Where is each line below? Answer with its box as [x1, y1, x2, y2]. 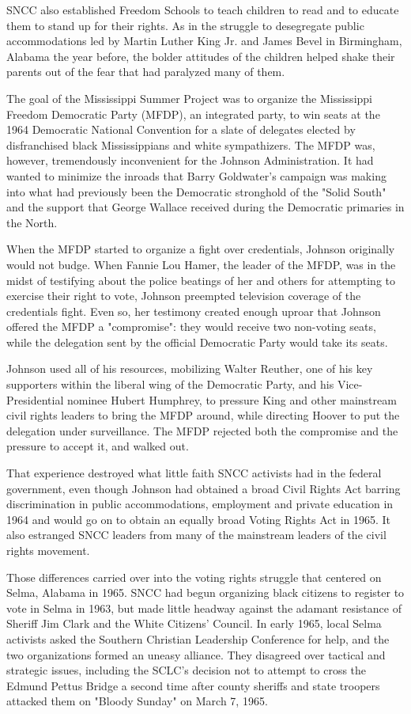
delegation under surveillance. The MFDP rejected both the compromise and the [6, 422, 398, 439]
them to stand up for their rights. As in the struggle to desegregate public [6, 17, 364, 33]
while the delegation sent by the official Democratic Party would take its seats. [6, 333, 388, 350]
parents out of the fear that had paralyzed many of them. [6, 63, 285, 80]
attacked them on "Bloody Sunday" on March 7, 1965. [6, 693, 268, 709]
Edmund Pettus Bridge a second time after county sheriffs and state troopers [6, 677, 380, 693]
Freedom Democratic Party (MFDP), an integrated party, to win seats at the [6, 105, 380, 122]
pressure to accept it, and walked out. [6, 438, 189, 454]
